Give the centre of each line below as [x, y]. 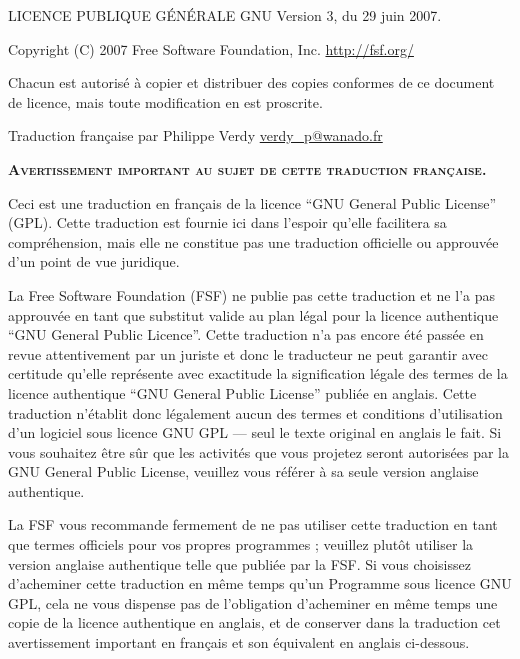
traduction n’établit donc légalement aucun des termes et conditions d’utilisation [255, 412]
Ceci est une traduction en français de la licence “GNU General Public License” [252, 202]
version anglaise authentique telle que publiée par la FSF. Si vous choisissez [239, 563]
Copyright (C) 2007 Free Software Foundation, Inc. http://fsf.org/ [211, 48]
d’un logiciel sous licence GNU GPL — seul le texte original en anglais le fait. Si [255, 432]
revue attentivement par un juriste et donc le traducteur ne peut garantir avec [248, 353]
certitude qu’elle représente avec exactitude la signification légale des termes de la [258, 373]
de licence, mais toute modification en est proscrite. [165, 101]
